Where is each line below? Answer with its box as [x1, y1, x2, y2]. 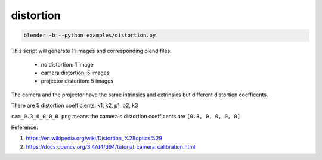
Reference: [11, 124, 38, 131]
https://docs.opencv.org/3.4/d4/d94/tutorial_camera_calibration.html [26, 143, 196, 150]
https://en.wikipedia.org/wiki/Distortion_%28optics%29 [26, 134, 163, 142]
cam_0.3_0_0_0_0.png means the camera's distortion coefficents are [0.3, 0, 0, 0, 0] [11, 113, 241, 120]
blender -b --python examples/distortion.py [23, 32, 156, 39]
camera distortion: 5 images [41, 69, 110, 76]
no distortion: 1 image [41, 61, 94, 68]
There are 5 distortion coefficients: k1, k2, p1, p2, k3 [11, 102, 138, 109]
